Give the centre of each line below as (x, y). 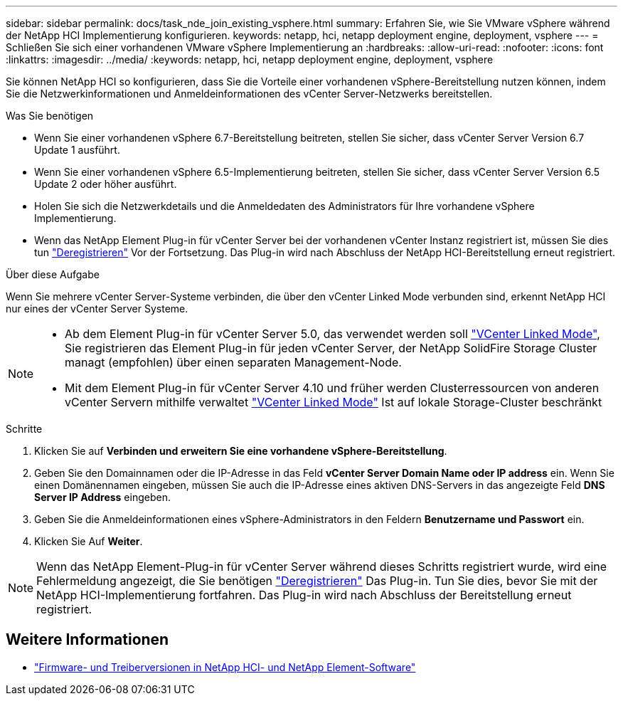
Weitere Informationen (87, 640)
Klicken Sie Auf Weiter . (89, 541)
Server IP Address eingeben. (102, 497)
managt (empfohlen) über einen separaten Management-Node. (233, 362)
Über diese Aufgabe (53, 274)
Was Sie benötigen (50, 116)
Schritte (24, 429)
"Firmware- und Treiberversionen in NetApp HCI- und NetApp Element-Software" (225, 667)
